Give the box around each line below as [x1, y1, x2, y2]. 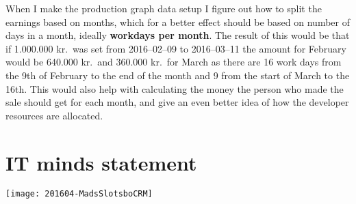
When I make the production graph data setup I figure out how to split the [5, 1, 322, 15]
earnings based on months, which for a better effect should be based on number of [5, 14, 350, 29]
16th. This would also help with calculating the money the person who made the [5, 81, 344, 96]
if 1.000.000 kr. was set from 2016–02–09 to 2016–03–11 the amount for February [5, 41, 346, 55]
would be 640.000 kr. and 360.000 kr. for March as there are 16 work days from [5, 55, 342, 69]
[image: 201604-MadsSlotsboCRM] [5, 189, 153, 199]
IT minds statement [5, 148, 197, 176]
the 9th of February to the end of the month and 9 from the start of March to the [5, 68, 350, 82]
